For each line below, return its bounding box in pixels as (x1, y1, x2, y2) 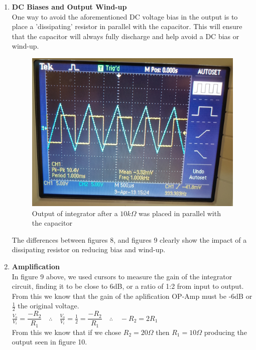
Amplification (12, 261, 60, 271)
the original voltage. (18, 300, 79, 311)
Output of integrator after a (32, 208, 118, 218)
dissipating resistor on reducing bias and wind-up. (12, 244, 166, 255)
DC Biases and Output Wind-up (12, 2, 127, 12)
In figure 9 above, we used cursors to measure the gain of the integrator (12, 271, 232, 281)
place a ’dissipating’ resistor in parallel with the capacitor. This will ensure (12, 21, 242, 32)
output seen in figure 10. (12, 336, 87, 347)
